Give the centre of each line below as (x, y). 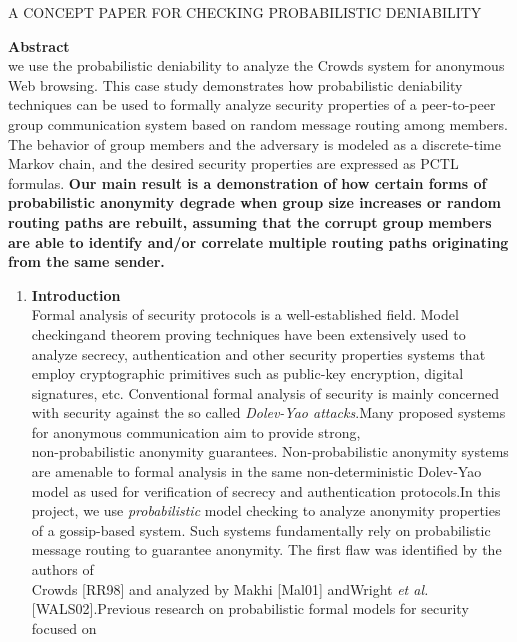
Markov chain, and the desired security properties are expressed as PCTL (233, 163)
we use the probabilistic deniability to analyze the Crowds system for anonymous (256, 65)
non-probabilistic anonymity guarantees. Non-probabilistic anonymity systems (270, 451)
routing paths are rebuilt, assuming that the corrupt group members (250, 221)
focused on (64, 627)
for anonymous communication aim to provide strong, (196, 431)
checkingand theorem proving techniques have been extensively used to (248, 333)
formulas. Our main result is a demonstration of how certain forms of (247, 182)
